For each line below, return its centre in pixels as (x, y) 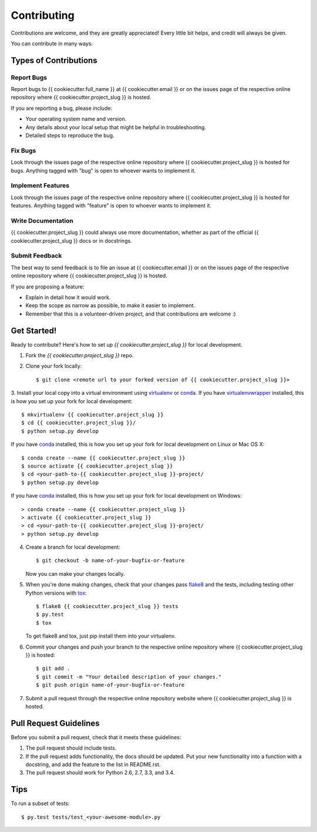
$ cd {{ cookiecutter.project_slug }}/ (79, 423)
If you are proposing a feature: (48, 286)
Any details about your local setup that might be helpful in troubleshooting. (116, 127)
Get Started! (34, 331)
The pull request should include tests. (71, 748)
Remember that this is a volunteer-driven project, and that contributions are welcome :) (131, 314)
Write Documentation (42, 220)
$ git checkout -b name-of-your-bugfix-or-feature (110, 561)
